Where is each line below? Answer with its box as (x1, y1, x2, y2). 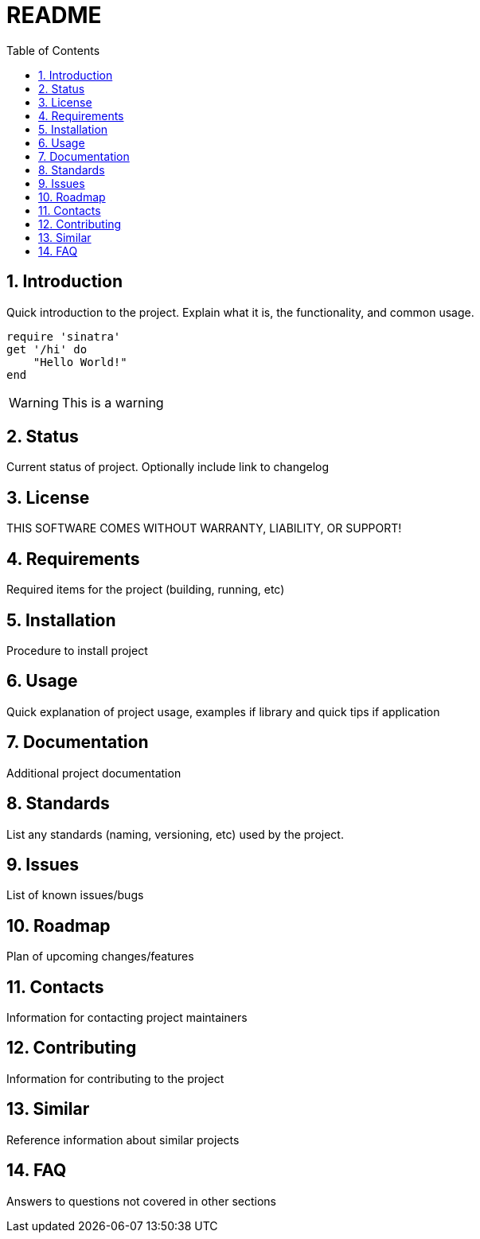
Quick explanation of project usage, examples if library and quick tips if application (6, 704, 440, 719)
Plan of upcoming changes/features (6, 949, 194, 964)
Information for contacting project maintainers (6, 1011, 248, 1025)
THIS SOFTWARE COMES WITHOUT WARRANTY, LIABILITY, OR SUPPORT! (6, 521, 402, 536)
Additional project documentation (6, 766, 181, 780)
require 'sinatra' (6, 329, 121, 343)
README (6, 2, 102, 29)
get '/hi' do (6, 342, 88, 356)
